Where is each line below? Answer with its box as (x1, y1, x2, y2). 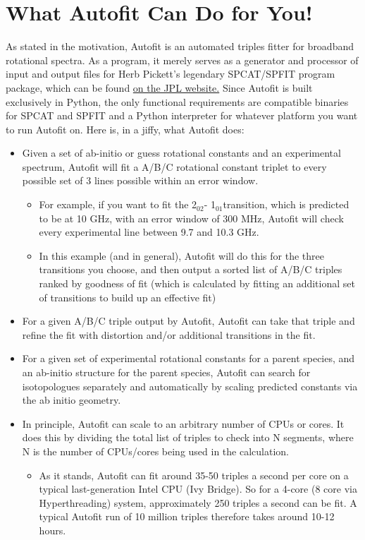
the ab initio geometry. (22, 392, 121, 407)
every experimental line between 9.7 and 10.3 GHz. (39, 224, 259, 239)
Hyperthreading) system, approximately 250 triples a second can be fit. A (39, 495, 357, 510)
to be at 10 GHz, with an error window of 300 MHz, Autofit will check (39, 210, 344, 225)
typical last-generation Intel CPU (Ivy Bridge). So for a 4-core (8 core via (39, 481, 357, 496)
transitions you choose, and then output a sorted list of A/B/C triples (39, 262, 342, 277)
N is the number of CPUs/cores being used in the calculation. (22, 443, 289, 458)
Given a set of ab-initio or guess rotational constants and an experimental (22, 145, 341, 160)
